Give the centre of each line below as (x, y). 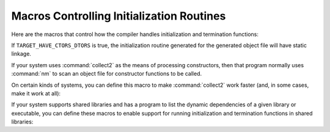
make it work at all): (36, 93)
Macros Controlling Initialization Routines (119, 16)
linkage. (21, 54)
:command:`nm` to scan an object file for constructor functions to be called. (107, 74)
